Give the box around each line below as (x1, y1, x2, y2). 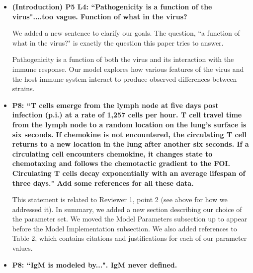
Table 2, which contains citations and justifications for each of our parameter (12, 233, 247, 243)
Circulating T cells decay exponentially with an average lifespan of (12, 167, 246, 178)
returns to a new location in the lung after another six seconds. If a (12, 139, 249, 149)
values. (12, 243, 33, 253)
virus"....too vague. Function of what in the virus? (12, 11, 187, 21)
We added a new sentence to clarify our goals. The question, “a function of (12, 28, 240, 38)
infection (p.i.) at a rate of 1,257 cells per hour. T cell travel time (12, 109, 242, 120)
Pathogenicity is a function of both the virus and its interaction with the (12, 54, 234, 64)
